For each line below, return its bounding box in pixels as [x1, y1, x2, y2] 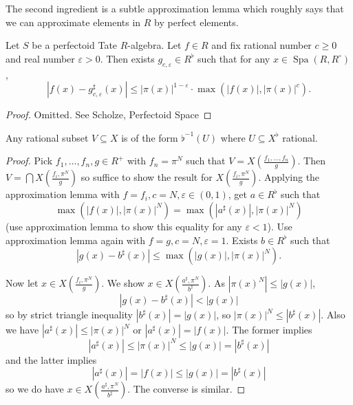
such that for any [197, 51, 270, 65]
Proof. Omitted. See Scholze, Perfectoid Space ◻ [6, 107, 212, 122]
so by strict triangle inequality [6, 307, 133, 322]
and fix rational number [211, 38, 312, 52]
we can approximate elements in [6, 14, 141, 29]
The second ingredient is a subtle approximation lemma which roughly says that [6, 1, 344, 15]
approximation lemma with [6, 187, 120, 201]
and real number [6, 51, 75, 65]
